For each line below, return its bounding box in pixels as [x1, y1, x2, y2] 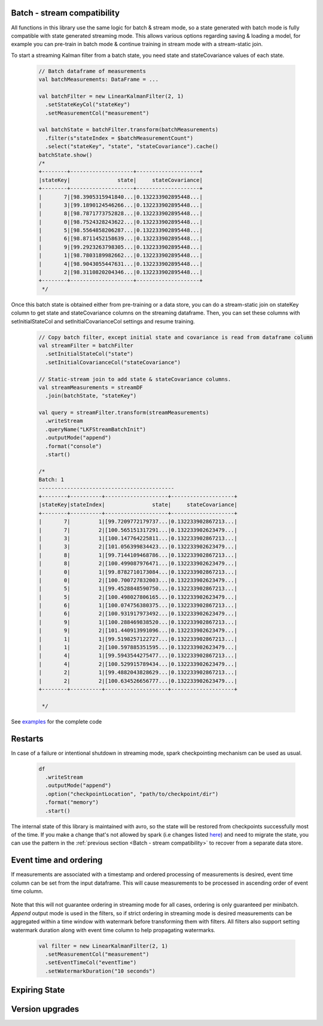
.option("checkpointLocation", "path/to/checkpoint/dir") [45, 791, 219, 797]
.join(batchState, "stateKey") [45, 392, 137, 399]
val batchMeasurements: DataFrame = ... [38, 76, 159, 83]
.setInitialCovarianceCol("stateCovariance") [45, 359, 181, 365]
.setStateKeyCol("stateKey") [45, 101, 131, 108]
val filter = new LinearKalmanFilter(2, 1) [38, 942, 169, 949]
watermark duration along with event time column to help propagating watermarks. [11, 926, 215, 934]
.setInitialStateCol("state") [45, 350, 134, 358]
